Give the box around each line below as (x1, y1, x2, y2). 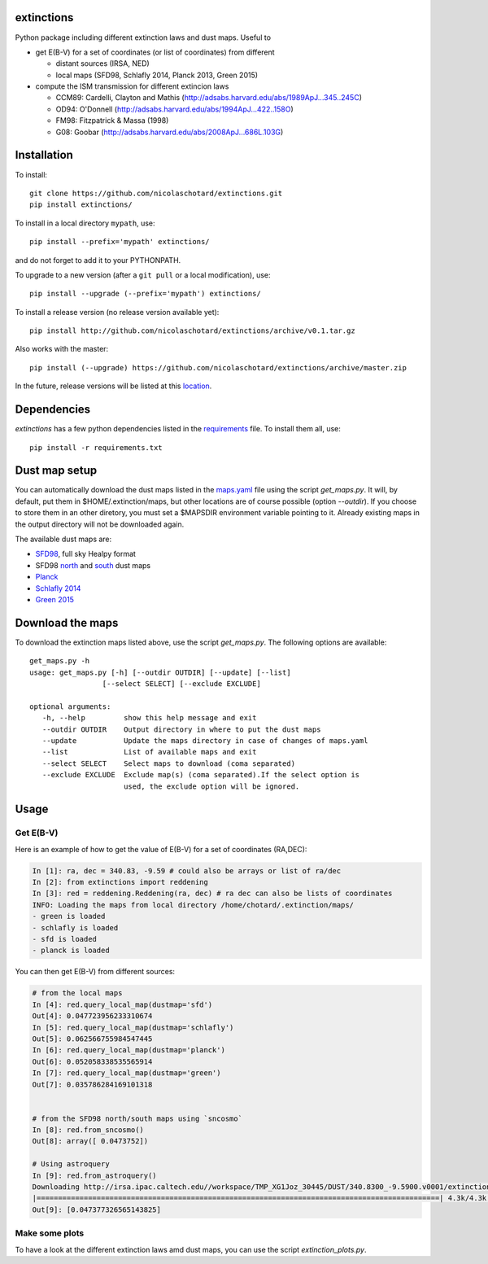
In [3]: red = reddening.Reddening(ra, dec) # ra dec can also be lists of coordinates (32, 889, 393, 899)
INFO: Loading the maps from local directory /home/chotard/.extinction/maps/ (32, 900, 354, 909)
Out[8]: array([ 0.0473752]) (32, 1136, 149, 1146)
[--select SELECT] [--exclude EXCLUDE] (102, 680, 262, 689)
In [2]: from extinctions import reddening (32, 877, 209, 887)
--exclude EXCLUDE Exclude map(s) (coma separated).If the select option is (41, 770, 360, 780)
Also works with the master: (15, 344, 109, 354)
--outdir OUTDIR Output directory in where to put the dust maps (41, 724, 321, 734)
